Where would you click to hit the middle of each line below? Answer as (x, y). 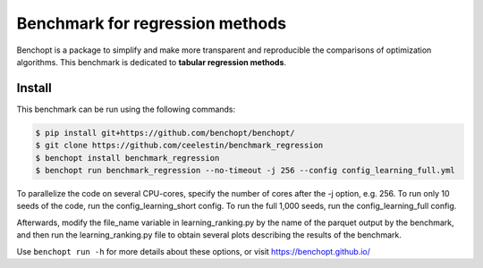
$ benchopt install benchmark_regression (127, 158)
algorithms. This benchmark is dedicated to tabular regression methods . (151, 62)
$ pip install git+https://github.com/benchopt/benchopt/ (165, 133)
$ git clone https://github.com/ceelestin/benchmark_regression (179, 146)
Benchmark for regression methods (151, 23)
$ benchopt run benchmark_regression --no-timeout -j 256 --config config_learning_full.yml (245, 170)
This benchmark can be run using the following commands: (126, 109)
